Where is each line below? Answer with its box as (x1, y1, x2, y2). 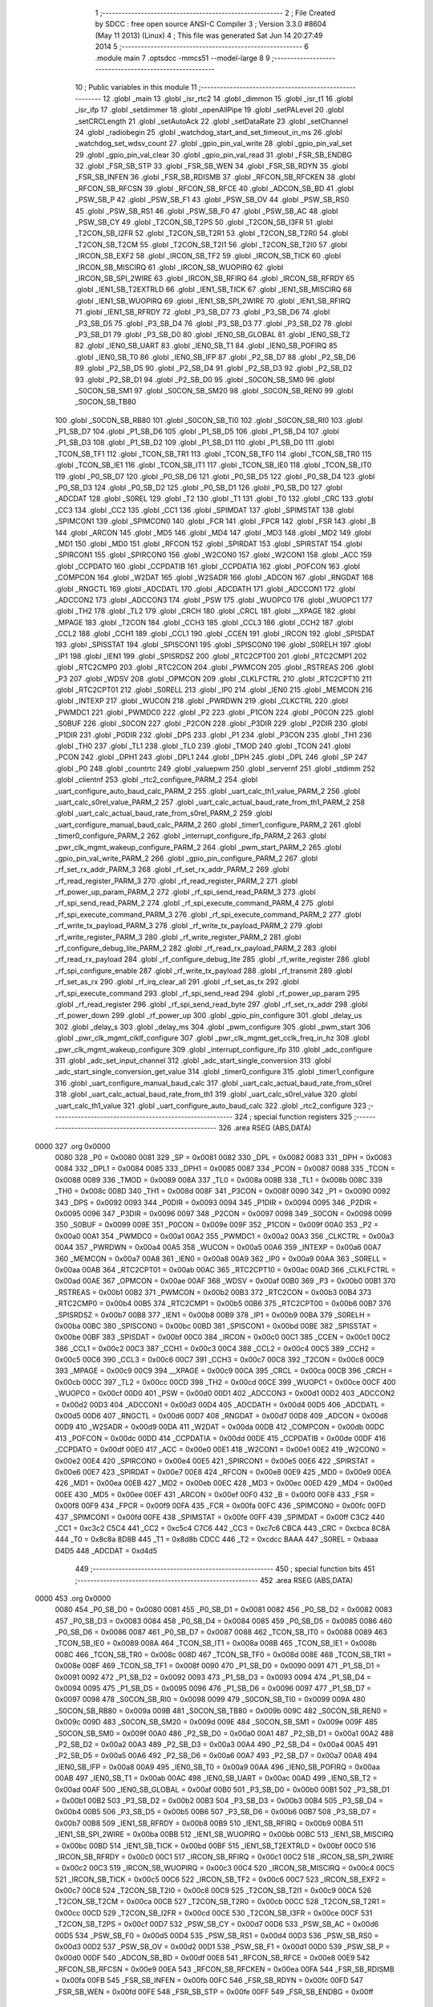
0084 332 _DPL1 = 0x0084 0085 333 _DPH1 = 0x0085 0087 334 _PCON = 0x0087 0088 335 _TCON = (55, 1164, 396, 1174)
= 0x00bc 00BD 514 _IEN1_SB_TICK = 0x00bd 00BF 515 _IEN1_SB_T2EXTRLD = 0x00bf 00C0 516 (55, 1841, 376, 1850)
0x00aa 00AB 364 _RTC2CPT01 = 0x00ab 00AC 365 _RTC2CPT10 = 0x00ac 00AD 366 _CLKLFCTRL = (55, 1264, 396, 1274)
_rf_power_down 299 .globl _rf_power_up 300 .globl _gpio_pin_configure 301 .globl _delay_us (55, 1011, 362, 1020)
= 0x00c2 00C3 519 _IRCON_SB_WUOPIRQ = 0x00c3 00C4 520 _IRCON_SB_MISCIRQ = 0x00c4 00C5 (55, 1863, 395, 1873)
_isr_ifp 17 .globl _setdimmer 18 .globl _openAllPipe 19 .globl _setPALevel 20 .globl (75, 105, 345, 115)
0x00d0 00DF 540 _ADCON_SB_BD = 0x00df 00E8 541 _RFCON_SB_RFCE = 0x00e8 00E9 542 (55, 1953, 370, 1963)
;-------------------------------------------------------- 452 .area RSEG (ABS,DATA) (75, 1575, 354, 1585)
